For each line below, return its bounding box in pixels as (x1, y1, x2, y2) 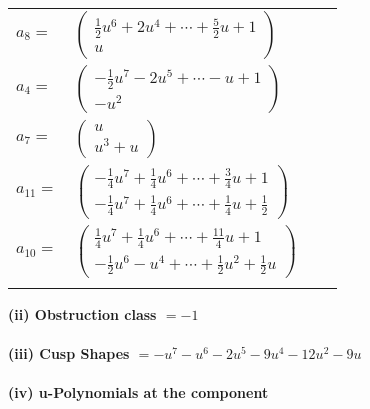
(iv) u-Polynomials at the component (8, 382, 269, 403)
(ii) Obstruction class (8, 303, 157, 324)
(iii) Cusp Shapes (8, 343, 130, 364)
